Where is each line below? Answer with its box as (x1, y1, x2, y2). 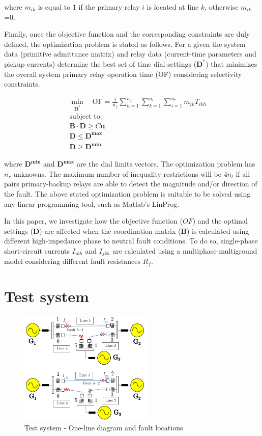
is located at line (147, 2, 199, 12)
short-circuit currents (4, 245, 70, 256)
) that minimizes (206, 58, 257, 69)
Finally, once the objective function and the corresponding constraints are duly (4, 29, 250, 39)
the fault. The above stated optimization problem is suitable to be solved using (4, 188, 251, 199)
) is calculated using (186, 225, 249, 236)
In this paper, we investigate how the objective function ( (4, 215, 183, 226)
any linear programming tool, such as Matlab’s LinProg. (4, 198, 180, 209)
